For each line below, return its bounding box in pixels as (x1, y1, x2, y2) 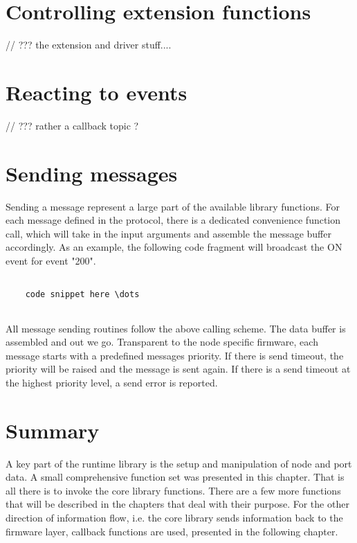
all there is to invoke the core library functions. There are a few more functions (6, 483, 341, 497)
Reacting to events (6, 78, 187, 106)
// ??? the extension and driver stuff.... (6, 37, 172, 52)
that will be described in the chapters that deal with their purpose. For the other (6, 497, 349, 511)
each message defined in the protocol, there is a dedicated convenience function (6, 213, 341, 227)
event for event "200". (6, 253, 96, 267)
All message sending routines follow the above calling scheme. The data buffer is (6, 321, 346, 335)
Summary (6, 416, 100, 444)
